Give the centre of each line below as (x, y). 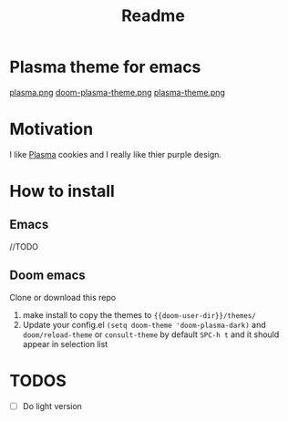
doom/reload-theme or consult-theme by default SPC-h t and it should (151, 334)
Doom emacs (48, 276)
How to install (62, 191)
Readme (153, 16)
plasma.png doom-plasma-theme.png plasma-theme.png (118, 92)
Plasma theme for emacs (105, 67)
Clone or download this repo (63, 297)
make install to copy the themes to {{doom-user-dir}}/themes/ (139, 314)
